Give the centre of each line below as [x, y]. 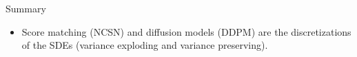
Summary [26, 8]
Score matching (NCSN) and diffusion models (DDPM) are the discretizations [186, 31]
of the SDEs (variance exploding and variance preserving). [145, 45]
